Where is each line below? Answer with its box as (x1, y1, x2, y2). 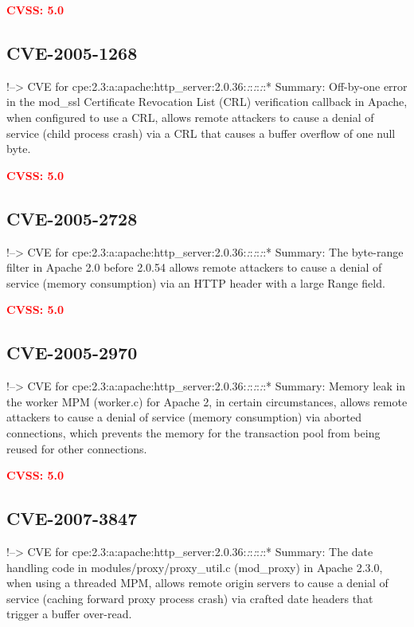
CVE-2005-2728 (6, 206, 138, 230)
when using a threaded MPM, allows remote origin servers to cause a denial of (6, 574, 389, 591)
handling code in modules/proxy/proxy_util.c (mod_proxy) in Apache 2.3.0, (6, 558, 383, 575)
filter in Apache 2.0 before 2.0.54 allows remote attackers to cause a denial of (6, 259, 382, 276)
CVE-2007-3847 (6, 506, 138, 531)
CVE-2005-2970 (6, 340, 138, 365)
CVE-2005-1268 (6, 40, 138, 65)
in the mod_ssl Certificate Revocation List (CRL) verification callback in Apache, (6, 93, 408, 110)
